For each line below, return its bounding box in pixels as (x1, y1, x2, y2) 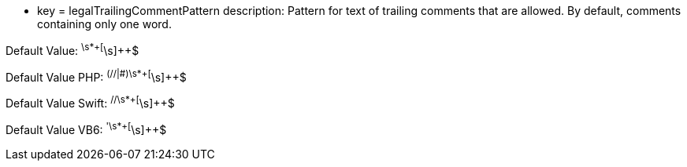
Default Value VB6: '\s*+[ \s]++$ (6, 120, 167, 136)
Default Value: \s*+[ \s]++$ (6, 42, 139, 57)
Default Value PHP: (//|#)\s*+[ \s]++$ (6, 67, 187, 84)
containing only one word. (37, 17, 172, 31)
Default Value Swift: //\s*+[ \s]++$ (6, 94, 175, 110)
